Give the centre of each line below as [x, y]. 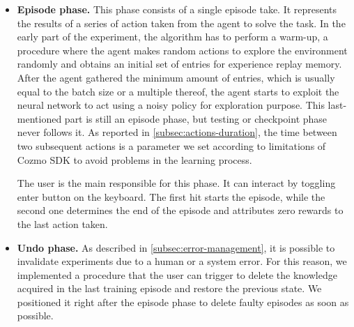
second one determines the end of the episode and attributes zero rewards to [180, 210]
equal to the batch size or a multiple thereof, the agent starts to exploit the [178, 91]
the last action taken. [62, 223]
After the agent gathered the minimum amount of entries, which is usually [176, 77]
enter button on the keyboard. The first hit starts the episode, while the [171, 196]
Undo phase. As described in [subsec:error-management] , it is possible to [176, 247]
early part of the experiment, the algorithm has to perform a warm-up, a [172, 37]
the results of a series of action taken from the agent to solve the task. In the [181, 23]
